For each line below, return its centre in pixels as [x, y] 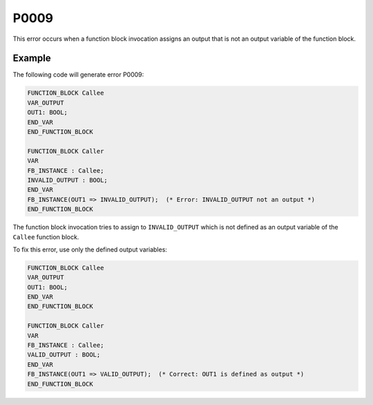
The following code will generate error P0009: [78, 75]
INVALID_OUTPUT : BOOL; [68, 180]
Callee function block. [46, 237]
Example [32, 58]
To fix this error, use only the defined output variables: [90, 249]
